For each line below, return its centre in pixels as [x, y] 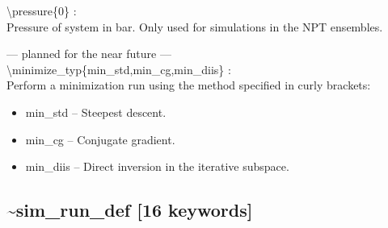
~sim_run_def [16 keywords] [130, 210]
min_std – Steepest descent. [96, 112]
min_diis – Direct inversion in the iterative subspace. [157, 166]
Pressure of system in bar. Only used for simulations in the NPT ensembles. [195, 26]
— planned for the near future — [89, 54]
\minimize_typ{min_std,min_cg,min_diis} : [119, 69]
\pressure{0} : [42, 10]
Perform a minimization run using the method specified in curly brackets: [189, 85]
